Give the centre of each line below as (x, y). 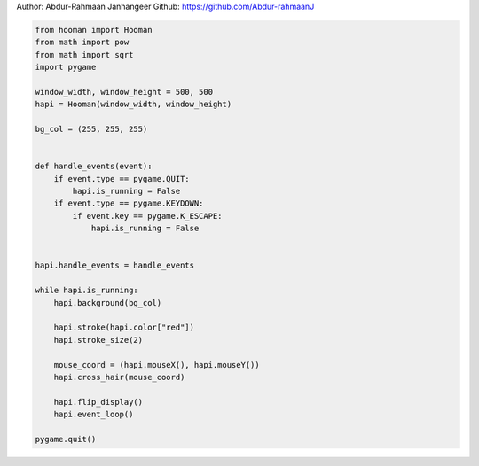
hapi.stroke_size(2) (98, 340)
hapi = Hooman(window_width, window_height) (133, 105)
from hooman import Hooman (94, 30)
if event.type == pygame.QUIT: (122, 179)
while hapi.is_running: (87, 291)
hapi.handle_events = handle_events (115, 265)
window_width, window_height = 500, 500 (124, 92)
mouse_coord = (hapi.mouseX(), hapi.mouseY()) (157, 365)
